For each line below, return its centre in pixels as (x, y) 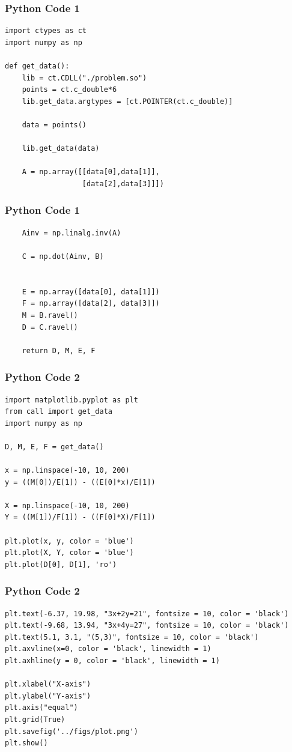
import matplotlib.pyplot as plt (71, 400)
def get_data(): (37, 66)
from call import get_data (59, 412)
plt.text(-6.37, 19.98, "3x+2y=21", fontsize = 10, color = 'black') (147, 614)
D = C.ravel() (50, 327)
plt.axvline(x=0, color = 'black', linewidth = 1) (108, 649)
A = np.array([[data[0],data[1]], (91, 172)
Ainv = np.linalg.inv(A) (71, 233)
